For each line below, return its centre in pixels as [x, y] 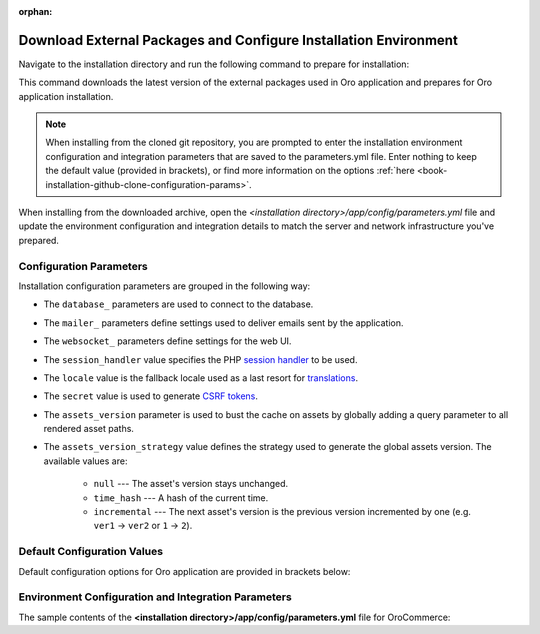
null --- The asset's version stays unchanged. [191, 484]
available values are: [85, 461]
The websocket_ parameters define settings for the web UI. [167, 341]
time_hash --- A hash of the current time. [181, 497]
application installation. [66, 96]
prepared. [39, 240]
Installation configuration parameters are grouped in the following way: [164, 286]
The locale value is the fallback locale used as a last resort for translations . [201, 377]
